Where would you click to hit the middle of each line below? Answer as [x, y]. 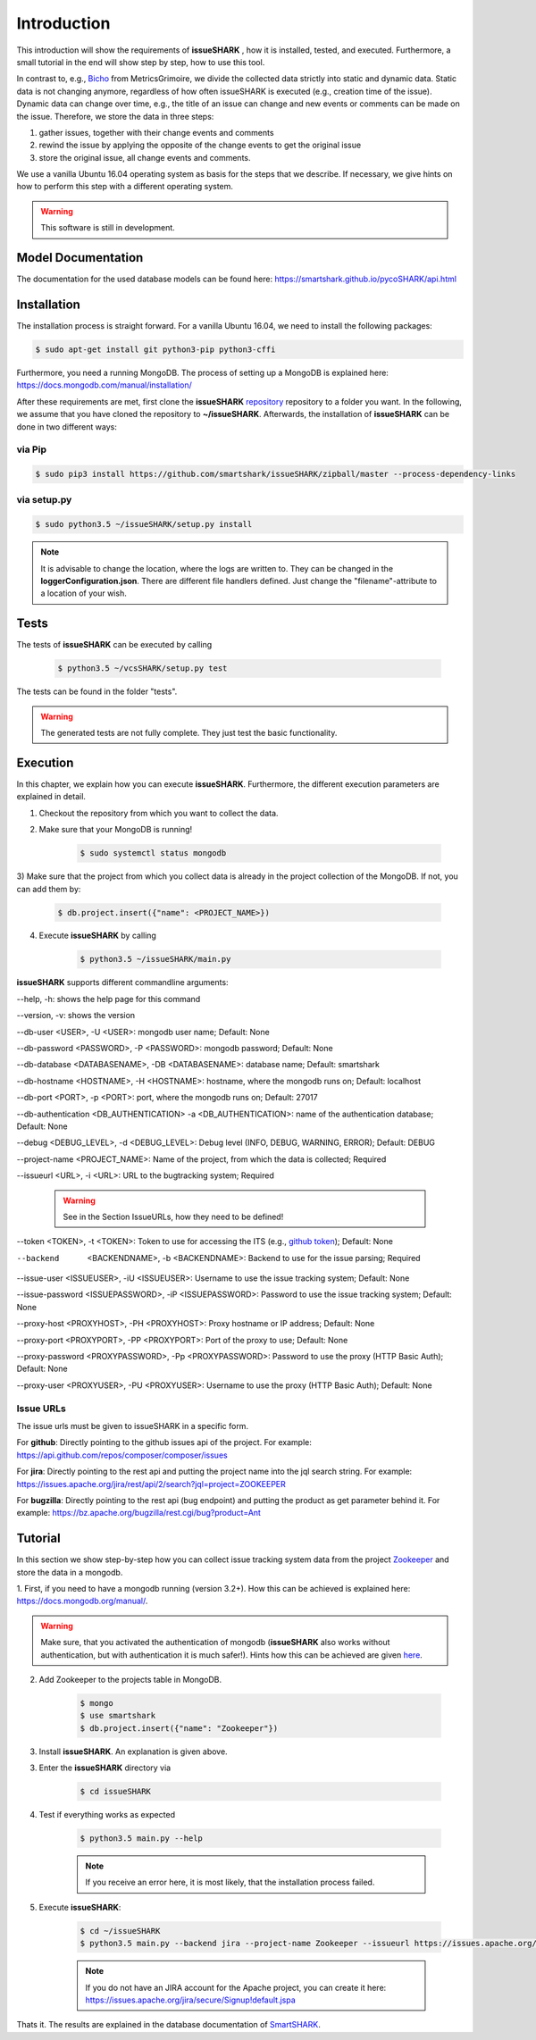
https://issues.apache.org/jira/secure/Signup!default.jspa [191, 2000]
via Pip [31, 449]
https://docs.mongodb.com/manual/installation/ [104, 385]
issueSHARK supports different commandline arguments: [122, 982]
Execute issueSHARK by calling [97, 936]
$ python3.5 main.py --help [141, 1839]
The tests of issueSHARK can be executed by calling [114, 645]
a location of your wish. [84, 593]
